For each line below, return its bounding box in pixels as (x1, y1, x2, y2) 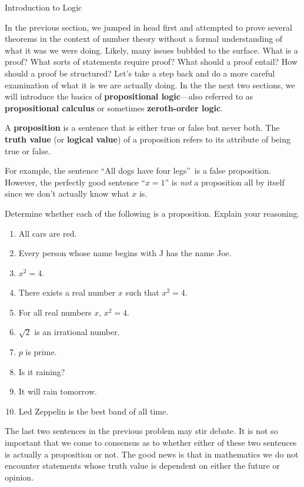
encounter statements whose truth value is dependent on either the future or (5, 459, 280, 472)
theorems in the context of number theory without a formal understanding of (5, 32, 283, 45)
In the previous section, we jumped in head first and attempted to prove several (5, 21, 292, 33)
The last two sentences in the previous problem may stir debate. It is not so (5, 425, 278, 437)
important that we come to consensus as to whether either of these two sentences (5, 436, 297, 449)
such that (125, 286, 159, 299)
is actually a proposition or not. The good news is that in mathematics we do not (5, 448, 299, 460)
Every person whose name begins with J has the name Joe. (18, 247, 232, 259)
